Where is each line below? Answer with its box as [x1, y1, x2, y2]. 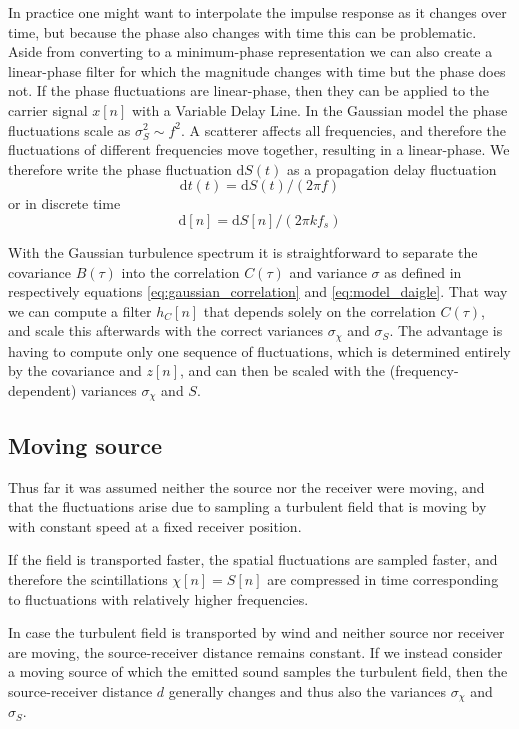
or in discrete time [8, 193, 121, 214]
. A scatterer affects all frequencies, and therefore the [180, 119, 507, 140]
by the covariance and [8, 360, 142, 381]
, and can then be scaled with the [180, 360, 386, 381]
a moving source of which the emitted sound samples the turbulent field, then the [8, 661, 508, 682]
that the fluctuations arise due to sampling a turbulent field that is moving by [8, 496, 487, 517]
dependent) [8, 379, 77, 400]
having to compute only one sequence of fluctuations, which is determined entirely [8, 340, 511, 361]
